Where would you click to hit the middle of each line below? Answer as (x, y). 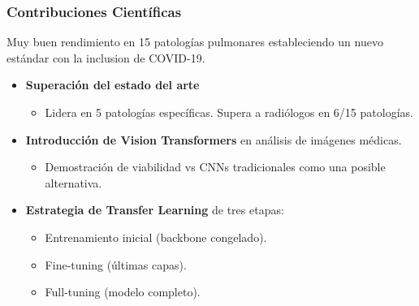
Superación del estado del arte (112, 85)
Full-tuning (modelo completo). (123, 292)
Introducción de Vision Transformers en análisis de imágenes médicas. (214, 139)
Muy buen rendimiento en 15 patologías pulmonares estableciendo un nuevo (195, 42)
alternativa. (73, 182)
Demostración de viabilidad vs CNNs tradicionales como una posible (215, 167)
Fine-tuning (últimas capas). (116, 264)
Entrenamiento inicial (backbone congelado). (156, 237)
